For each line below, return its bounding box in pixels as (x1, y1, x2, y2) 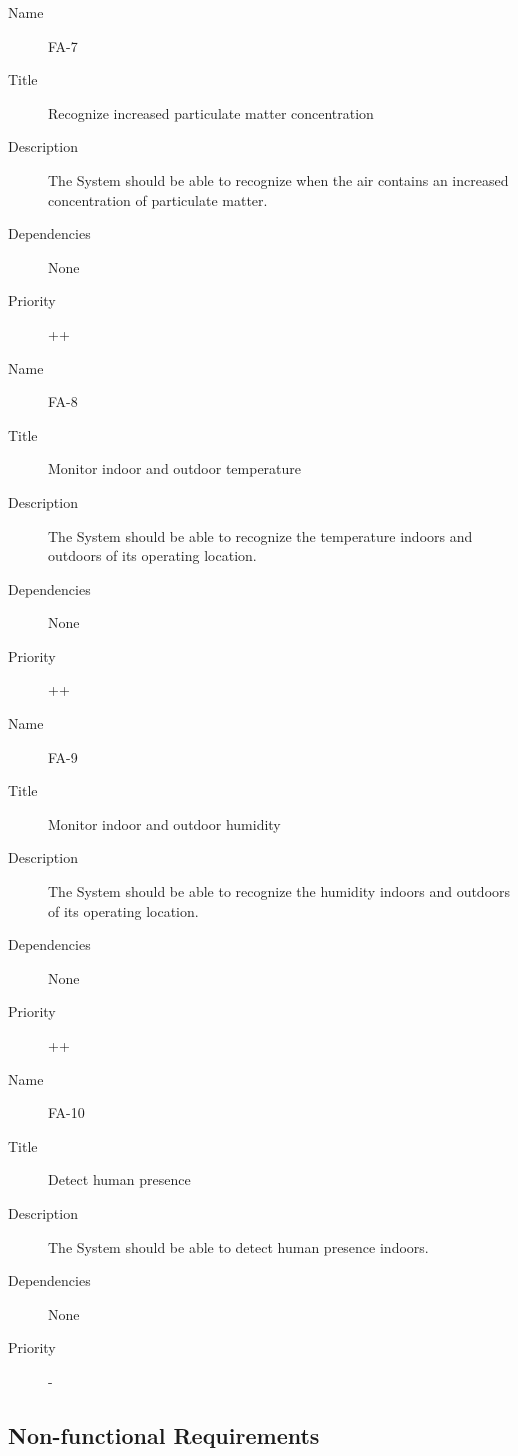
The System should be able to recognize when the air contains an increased (48, 169, 509, 190)
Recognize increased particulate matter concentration (48, 102, 374, 123)
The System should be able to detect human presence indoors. (48, 1236, 429, 1257)
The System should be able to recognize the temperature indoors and (48, 525, 473, 546)
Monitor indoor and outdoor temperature (48, 458, 302, 479)
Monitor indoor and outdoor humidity (48, 813, 281, 834)
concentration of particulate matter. (48, 189, 268, 210)
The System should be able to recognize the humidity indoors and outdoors (48, 881, 511, 902)
